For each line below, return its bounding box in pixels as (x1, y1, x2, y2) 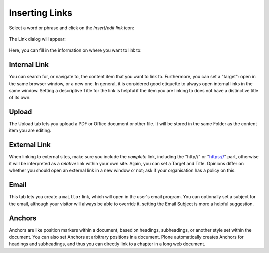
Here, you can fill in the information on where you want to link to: (9, 47, 142, 53)
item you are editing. (9, 127, 52, 133)
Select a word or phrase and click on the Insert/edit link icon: (9, 25, 134, 31)
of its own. (9, 95, 31, 101)
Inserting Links (9, 7, 72, 18)
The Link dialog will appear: (9, 36, 66, 42)
